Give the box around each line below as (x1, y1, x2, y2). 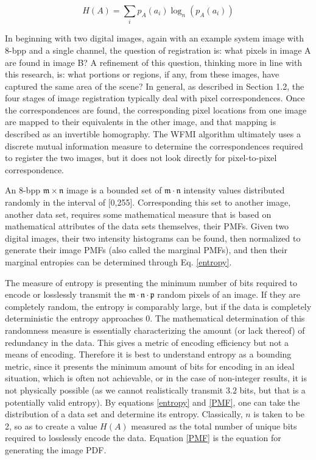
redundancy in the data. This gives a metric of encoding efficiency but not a (5, 336, 289, 348)
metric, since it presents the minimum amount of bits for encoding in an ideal (5, 359, 295, 372)
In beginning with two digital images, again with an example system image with (5, 32, 304, 45)
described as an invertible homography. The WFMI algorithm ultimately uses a (5, 128, 301, 140)
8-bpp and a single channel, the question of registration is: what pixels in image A (5, 43, 311, 56)
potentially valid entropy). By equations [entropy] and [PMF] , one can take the (5, 395, 300, 408)
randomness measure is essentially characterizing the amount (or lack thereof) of (5, 323, 305, 336)
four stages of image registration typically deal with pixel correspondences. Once (5, 92, 305, 104)
